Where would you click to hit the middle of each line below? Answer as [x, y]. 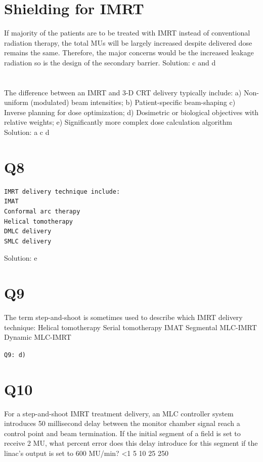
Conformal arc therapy [42, 211]
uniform [16, 102]
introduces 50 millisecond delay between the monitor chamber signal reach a [122, 423]
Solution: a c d [27, 132]
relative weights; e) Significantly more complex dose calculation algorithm [118, 122]
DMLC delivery [28, 232]
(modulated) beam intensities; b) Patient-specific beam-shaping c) [133, 102]
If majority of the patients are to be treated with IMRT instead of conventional [127, 33]
